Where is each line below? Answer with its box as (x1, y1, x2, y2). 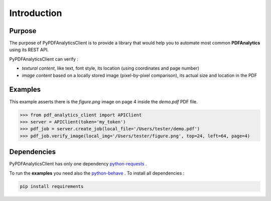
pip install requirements (20, 183, 84, 189)
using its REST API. (9, 47, 49, 53)
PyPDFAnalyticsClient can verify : (9, 56, 79, 62)
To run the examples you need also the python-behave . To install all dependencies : (9, 170, 185, 176)
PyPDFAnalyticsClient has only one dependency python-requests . (9, 161, 147, 167)
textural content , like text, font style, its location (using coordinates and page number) (22, 65, 199, 71)
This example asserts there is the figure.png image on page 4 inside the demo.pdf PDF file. (9, 98, 198, 105)
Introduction (9, 8, 62, 19)
